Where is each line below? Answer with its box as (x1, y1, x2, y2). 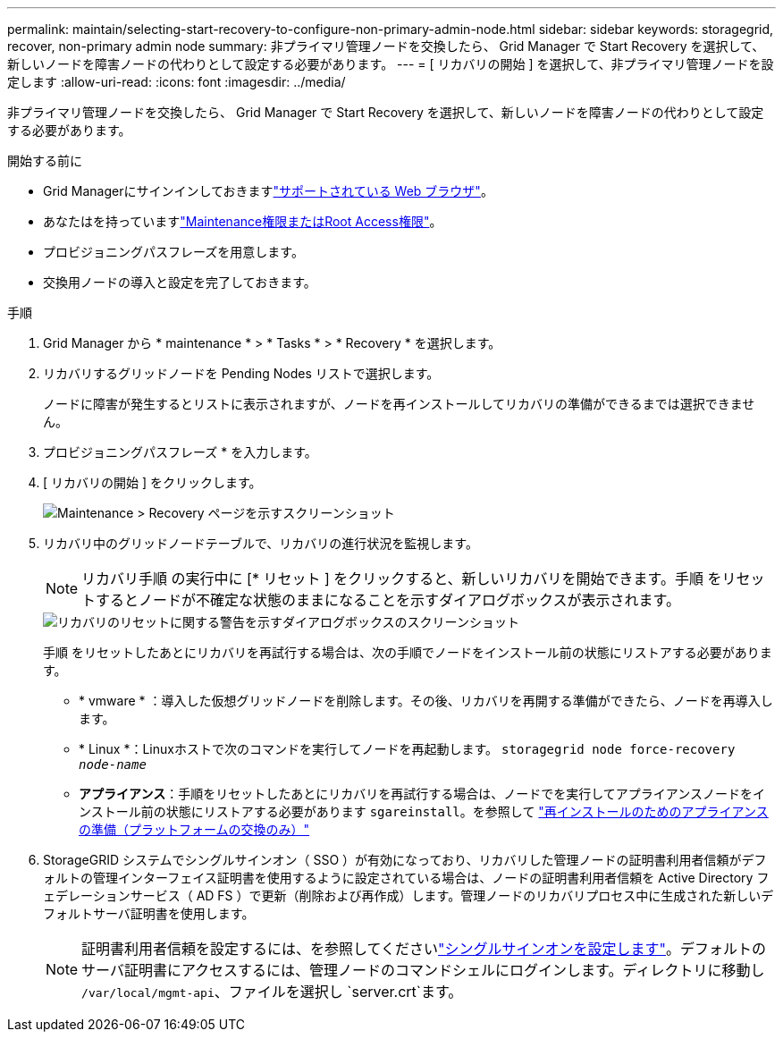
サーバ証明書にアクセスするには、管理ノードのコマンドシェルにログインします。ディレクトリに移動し (81, 961, 765, 979)
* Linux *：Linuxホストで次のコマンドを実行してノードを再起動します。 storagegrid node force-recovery (79, 741, 736, 756)
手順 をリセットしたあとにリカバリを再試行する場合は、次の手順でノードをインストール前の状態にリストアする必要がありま (43, 645, 772, 660)
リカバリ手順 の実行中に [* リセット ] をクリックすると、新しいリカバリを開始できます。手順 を (81, 570, 722, 587)
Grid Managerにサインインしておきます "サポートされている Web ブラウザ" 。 (43, 183, 493, 199)
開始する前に (7, 153, 82, 168)
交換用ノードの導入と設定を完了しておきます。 (43, 275, 316, 290)
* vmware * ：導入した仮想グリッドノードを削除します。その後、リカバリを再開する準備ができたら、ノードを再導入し (79, 693, 773, 708)
